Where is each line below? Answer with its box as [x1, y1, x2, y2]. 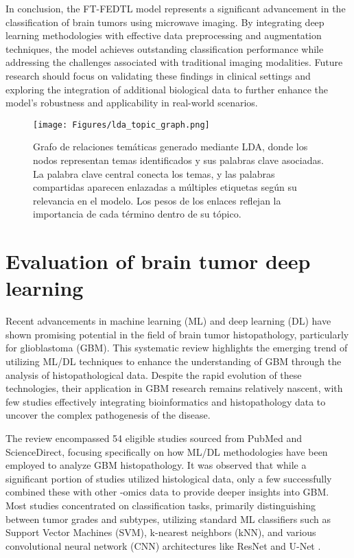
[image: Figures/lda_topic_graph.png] [33, 119, 210, 130]
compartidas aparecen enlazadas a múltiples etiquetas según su [33, 180, 297, 194]
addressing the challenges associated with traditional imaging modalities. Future [5, 55, 343, 69]
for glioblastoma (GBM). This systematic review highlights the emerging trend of [5, 340, 348, 355]
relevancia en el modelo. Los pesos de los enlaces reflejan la [33, 193, 281, 207]
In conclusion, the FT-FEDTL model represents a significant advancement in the [5, 1, 346, 15]
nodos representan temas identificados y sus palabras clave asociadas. [33, 153, 324, 167]
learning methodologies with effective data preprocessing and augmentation [5, 28, 322, 43]
